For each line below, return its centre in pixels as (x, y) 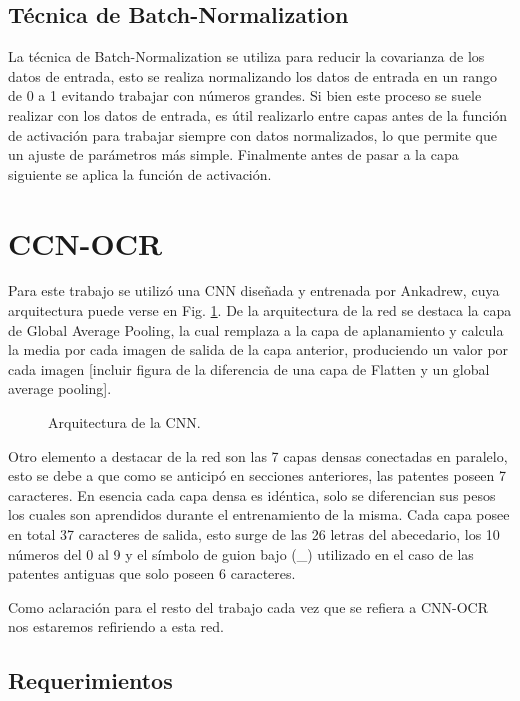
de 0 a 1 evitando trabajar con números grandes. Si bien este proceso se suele (245, 95)
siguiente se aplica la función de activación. (140, 173)
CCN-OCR (85, 242)
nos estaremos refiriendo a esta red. (116, 626)
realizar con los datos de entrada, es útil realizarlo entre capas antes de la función (258, 114)
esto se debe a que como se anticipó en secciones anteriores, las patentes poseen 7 (257, 475)
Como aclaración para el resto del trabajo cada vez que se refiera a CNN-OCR (248, 606)
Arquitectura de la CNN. (124, 422)
